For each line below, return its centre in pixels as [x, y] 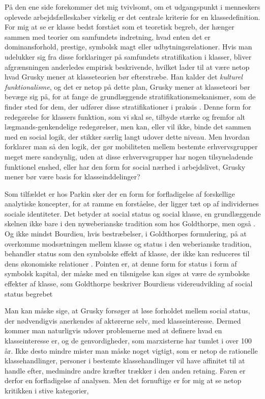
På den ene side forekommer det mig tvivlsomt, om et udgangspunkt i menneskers [132, 7]
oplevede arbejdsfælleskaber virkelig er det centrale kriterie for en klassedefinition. [132, 17]
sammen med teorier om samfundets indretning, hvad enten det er [108, 36]
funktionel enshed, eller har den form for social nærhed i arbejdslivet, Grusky [125, 166]
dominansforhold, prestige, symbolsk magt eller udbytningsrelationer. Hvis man [128, 47]
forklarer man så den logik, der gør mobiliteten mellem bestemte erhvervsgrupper [131, 147]
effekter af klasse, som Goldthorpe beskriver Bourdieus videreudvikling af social [129, 284]
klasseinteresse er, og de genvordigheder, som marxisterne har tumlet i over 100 [128, 340]
